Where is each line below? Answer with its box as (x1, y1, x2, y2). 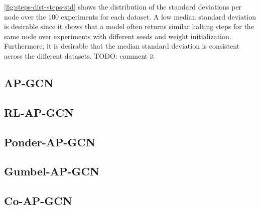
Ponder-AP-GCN (4, 134, 95, 149)
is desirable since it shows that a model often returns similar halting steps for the (4, 21, 254, 32)
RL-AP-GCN (4, 104, 74, 120)
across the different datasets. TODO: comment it (4, 50, 155, 61)
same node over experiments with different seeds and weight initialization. (4, 31, 231, 41)
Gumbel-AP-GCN (4, 163, 99, 179)
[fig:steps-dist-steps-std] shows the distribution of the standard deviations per (4, 2, 242, 12)
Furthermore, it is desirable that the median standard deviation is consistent (4, 41, 240, 51)
